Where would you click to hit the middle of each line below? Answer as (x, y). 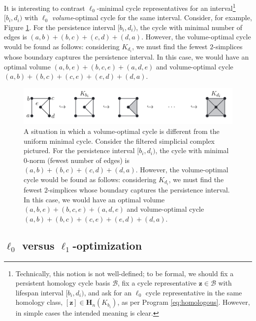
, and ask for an (108, 292)
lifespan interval (39, 292)
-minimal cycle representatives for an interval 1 (166, 7)
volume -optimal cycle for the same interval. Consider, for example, (152, 17)
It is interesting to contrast (45, 8)
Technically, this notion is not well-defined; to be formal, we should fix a (125, 273)
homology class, (39, 302)
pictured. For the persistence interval (79, 150)
